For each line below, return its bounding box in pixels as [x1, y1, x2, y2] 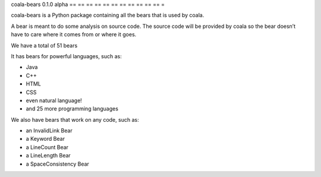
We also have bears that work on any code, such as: [11, 116, 139, 123]
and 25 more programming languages [26, 105, 119, 112]
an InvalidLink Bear [26, 127, 73, 134]
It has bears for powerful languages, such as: [11, 52, 122, 59]
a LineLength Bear [26, 152, 71, 159]
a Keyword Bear [26, 135, 65, 143]
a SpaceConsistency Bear [26, 160, 89, 167]
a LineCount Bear [26, 143, 68, 151]
